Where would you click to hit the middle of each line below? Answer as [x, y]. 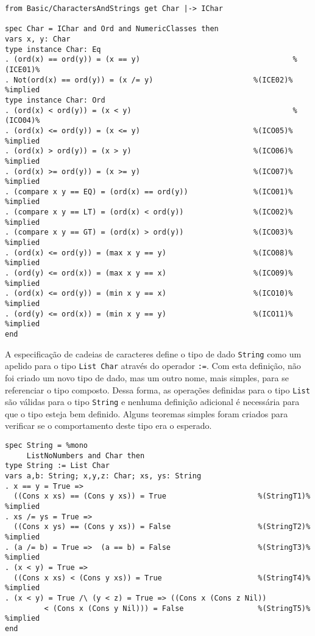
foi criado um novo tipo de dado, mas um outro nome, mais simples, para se [147, 377]
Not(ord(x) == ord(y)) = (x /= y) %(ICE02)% [153, 80]
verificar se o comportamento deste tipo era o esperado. [108, 426]
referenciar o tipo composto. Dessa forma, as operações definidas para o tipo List [157, 389]
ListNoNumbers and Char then [86, 455]
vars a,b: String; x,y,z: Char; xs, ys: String [103, 476]
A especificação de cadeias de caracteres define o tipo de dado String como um [153, 353]
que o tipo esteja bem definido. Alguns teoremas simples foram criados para [147, 413]
